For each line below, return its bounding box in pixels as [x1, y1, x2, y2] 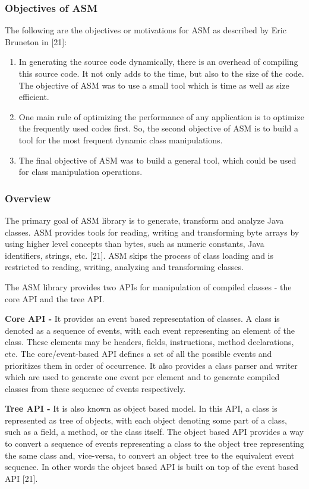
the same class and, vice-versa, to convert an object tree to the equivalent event [5, 449, 295, 461]
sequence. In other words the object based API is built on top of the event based [5, 460, 299, 473]
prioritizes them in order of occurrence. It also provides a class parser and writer [5, 359, 298, 371]
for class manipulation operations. [18, 165, 143, 178]
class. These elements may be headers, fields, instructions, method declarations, [5, 336, 294, 348]
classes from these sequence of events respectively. [5, 382, 186, 394]
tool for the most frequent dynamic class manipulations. [18, 133, 223, 146]
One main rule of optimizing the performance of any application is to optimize [18, 110, 304, 123]
